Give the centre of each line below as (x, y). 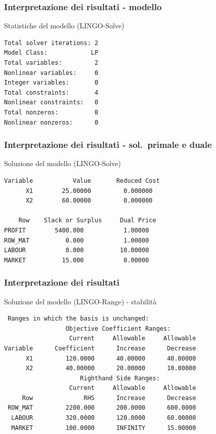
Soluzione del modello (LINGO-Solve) (62, 163)
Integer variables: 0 (51, 83)
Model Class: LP (51, 53)
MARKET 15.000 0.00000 (77, 260)
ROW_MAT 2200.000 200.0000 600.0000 (102, 408)
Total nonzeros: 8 (51, 112)
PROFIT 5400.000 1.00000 (77, 230)
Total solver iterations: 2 (51, 43)
